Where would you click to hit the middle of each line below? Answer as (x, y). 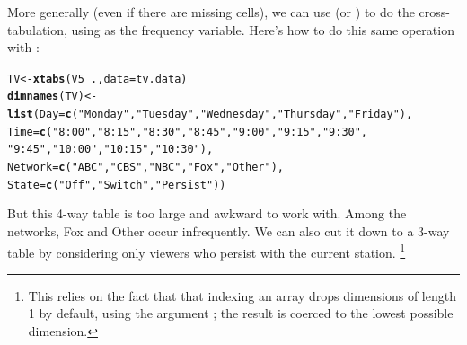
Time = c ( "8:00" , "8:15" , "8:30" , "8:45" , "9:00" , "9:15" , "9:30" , (188, 132)
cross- (434, 12)
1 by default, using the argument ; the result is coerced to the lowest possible (241, 313)
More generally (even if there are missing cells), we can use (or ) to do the (211, 12)
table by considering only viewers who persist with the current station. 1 (207, 251)
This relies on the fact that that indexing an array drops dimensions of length (242, 295)
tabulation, (37, 29)
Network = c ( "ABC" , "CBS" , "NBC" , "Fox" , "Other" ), (145, 168)
